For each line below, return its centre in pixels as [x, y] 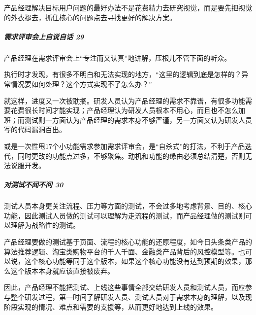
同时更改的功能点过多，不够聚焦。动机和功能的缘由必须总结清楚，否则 [131, 156]
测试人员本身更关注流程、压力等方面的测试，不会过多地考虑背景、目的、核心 [128, 206]
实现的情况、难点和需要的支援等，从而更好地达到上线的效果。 [117, 306]
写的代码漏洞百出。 [35, 129]
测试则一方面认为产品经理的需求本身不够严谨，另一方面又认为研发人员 [138, 120]
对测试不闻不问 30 [34, 185]
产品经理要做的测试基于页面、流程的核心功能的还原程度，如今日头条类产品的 [128, 242]
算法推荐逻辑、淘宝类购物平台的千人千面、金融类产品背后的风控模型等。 [121, 251]
